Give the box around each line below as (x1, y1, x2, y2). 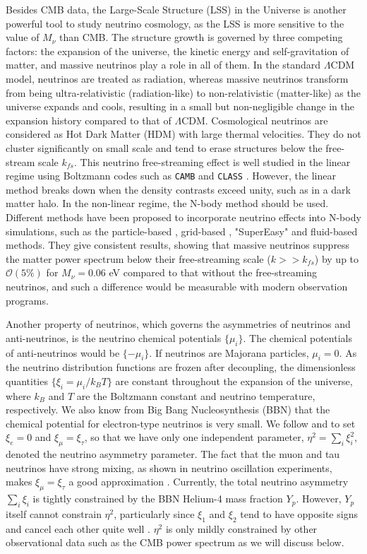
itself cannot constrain (6, 507, 102, 521)
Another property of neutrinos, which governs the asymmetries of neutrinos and (6, 317, 351, 331)
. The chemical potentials (243, 330, 352, 345)
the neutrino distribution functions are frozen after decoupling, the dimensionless (6, 360, 356, 375)
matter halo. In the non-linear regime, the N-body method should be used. (6, 196, 329, 211)
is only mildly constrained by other (165, 521, 318, 536)
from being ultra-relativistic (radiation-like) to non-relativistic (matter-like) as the (6, 85, 361, 100)
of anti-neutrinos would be (6, 345, 120, 360)
